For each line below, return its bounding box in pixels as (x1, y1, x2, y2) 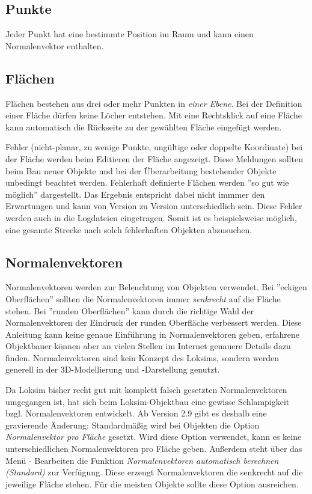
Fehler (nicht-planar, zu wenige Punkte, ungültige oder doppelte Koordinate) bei (5, 141, 303, 153)
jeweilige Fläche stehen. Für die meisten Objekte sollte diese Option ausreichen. (5, 477, 299, 490)
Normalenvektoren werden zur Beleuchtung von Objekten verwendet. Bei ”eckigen (5, 281, 307, 293)
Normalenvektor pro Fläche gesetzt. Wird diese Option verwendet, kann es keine (5, 430, 302, 443)
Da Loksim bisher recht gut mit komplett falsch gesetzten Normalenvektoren (5, 383, 287, 396)
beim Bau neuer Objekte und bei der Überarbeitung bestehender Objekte (5, 164, 277, 177)
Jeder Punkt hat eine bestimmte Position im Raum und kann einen (5, 28, 254, 40)
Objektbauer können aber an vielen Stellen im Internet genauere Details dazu (5, 340, 291, 352)
